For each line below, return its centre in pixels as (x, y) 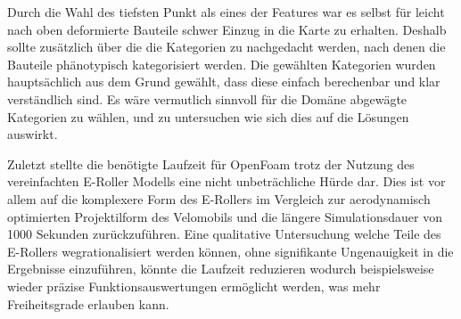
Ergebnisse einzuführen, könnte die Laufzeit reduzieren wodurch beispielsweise (221, 269)
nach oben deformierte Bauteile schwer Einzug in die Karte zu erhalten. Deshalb (227, 29)
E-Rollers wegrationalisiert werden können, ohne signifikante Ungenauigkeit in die (230, 251)
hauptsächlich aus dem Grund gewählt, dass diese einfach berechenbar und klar (224, 82)
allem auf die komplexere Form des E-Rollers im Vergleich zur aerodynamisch (219, 198)
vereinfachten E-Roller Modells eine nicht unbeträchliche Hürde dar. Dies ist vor (226, 181)
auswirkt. (33, 134)
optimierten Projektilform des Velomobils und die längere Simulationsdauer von (225, 216)
